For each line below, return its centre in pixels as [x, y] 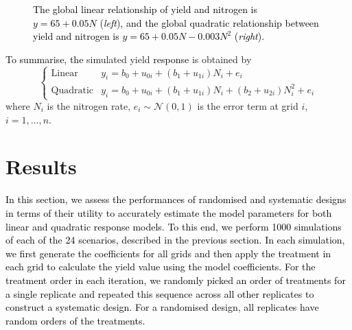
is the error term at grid [248, 106]
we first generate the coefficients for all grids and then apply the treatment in [168, 253]
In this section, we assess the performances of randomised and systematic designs [176, 199]
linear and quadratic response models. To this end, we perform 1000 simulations [174, 226]
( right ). [249, 36]
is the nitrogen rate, [89, 106]
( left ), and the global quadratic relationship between [209, 22]
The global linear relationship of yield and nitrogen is [145, 9]
